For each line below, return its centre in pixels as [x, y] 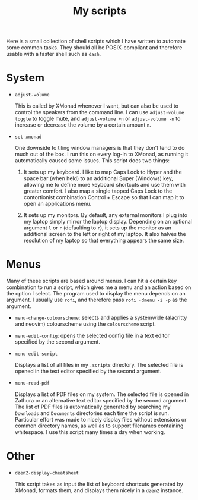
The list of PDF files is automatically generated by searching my [92, 407]
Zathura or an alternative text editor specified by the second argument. [101, 401]
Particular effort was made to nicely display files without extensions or [100, 420]
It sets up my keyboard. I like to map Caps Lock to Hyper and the [103, 172]
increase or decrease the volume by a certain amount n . [83, 125]
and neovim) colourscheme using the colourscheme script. [85, 324]
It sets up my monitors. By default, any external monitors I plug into [106, 215]
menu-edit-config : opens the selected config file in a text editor [92, 336]
